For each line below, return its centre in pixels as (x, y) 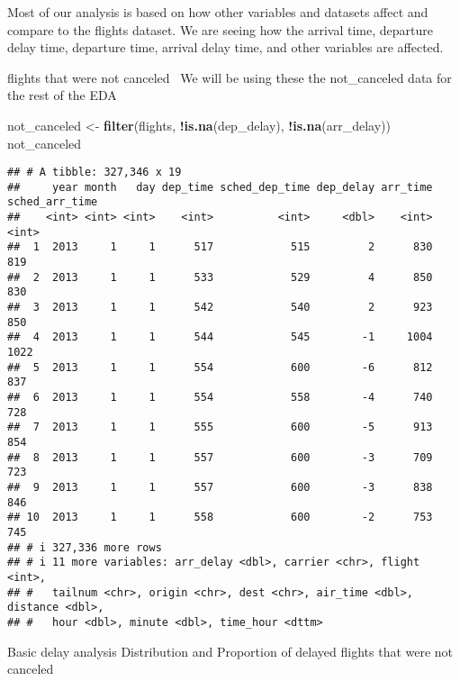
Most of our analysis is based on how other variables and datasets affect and (218, 12)
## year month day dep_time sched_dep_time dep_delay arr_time (220, 187)
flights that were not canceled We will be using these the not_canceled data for (230, 77)
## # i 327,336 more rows (85, 547)
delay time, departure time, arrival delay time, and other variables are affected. (225, 47)
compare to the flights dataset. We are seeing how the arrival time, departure (220, 29)
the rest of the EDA (62, 95)
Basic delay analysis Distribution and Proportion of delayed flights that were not (230, 651)
